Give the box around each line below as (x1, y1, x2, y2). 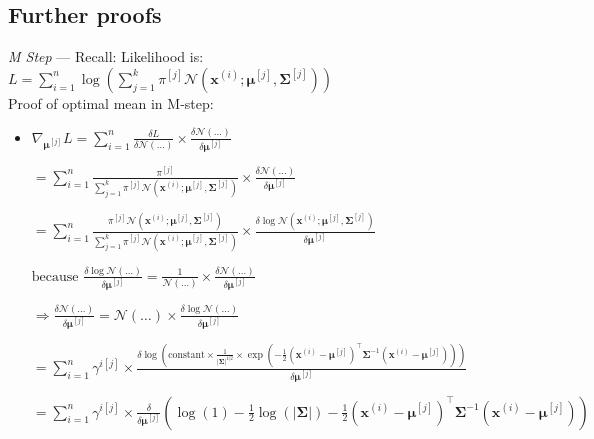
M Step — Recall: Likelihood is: (8, 46, 204, 67)
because (31, 269, 79, 284)
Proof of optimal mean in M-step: (8, 92, 214, 113)
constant (168, 349, 205, 360)
